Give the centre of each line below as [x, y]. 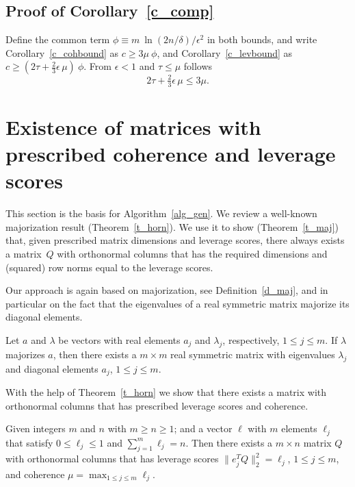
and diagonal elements [52, 368]
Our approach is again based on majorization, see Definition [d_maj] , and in [167, 290]
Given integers [36, 428]
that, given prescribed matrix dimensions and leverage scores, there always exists [175, 240]
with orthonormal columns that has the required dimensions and [192, 254]
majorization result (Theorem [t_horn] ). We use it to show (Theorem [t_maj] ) [172, 226]
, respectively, [251, 339]
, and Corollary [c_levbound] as [225, 52]
